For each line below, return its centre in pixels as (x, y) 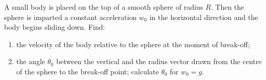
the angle (31, 61)
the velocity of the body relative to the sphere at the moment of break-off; (133, 44)
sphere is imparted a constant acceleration (71, 17)
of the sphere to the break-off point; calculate (88, 71)
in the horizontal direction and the (204, 17)
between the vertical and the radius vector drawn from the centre (159, 61)
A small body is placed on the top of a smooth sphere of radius (104, 7)
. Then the (227, 7)
